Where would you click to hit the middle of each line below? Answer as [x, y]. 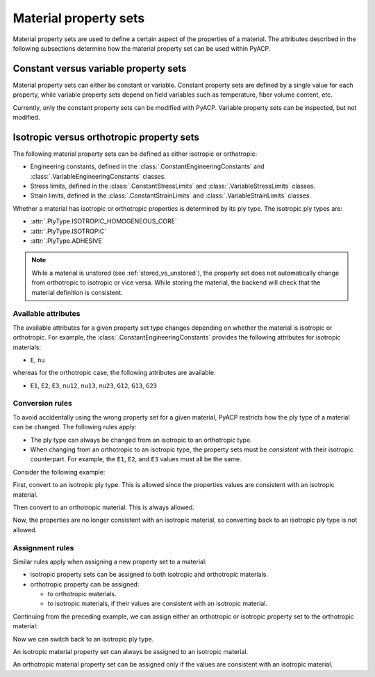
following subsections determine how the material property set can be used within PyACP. [142, 48]
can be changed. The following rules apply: [75, 427]
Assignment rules [43, 548]
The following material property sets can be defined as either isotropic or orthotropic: [135, 154]
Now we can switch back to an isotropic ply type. [83, 639]
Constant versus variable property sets [100, 69]
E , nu [37, 360]
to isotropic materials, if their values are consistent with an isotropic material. [157, 604]
